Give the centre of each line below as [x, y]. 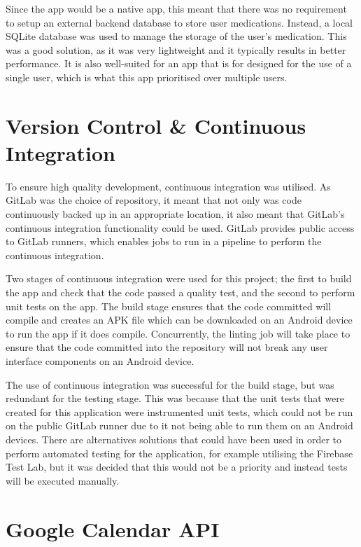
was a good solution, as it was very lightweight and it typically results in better [176, 49]
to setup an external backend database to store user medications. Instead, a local [179, 22]
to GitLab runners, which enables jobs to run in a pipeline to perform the [164, 241]
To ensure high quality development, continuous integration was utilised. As [168, 186]
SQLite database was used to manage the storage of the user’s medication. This [176, 36]
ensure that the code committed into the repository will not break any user [167, 347]
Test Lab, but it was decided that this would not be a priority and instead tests [177, 467]
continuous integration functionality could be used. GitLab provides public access [180, 227]
